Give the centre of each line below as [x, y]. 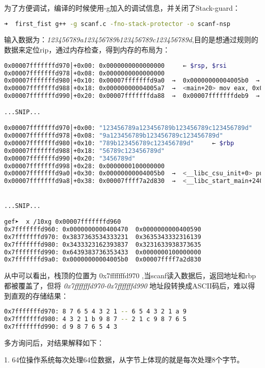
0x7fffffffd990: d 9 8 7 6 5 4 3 [61, 326]
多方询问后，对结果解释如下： [54, 342]
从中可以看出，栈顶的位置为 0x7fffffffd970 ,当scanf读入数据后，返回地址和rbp [130, 275]
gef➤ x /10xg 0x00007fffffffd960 [63, 222]
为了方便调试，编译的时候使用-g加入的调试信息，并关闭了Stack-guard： [122, 8]
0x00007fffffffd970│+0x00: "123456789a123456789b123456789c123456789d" [128, 128]
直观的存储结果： [39, 295]
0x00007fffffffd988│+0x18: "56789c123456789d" [85, 151]
